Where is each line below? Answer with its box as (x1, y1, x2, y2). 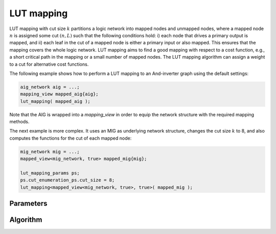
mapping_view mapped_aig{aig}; (20, 91, 99, 97)
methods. (9, 119, 30, 125)
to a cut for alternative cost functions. (9, 61, 89, 67)
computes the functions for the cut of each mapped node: (9, 135, 132, 141)
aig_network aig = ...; (20, 84, 80, 90)
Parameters (9, 199, 48, 208)
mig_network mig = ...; (20, 148, 80, 154)
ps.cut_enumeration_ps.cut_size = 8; (20, 177, 115, 183)
